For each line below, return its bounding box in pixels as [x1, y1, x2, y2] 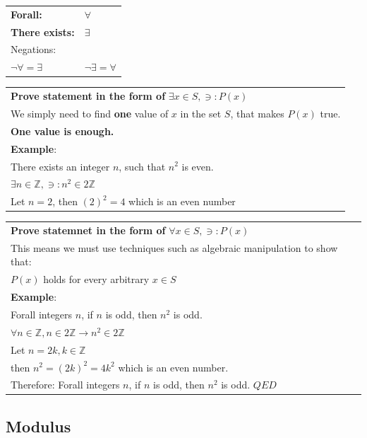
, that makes [230, 105, 284, 120]
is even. [181, 159, 214, 173]
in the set [180, 105, 222, 120]
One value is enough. [11, 123, 114, 138]
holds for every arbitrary [43, 272, 150, 287]
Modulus [6, 415, 71, 437]
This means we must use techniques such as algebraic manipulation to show [11, 240, 338, 255]
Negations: [11, 42, 56, 57]
